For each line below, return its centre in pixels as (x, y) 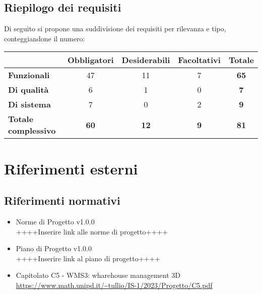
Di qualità (28, 90)
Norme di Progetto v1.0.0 (55, 221)
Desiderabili (146, 60)
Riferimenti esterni (71, 168)
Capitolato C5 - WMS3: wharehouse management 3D (98, 275)
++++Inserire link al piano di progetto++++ (88, 258)
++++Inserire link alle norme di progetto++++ (92, 231)
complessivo (32, 131)
